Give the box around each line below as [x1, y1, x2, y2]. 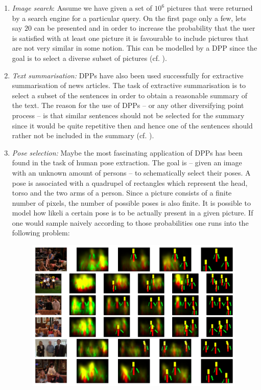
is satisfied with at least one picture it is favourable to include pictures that [12, 32, 249, 43]
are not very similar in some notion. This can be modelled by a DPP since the [12, 42, 257, 53]
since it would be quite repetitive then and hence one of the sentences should [12, 120, 253, 131]
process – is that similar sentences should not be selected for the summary [12, 110, 245, 120]
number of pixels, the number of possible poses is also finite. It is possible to [12, 197, 251, 208]
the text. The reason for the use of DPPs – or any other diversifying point [12, 100, 244, 111]
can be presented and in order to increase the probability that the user [34, 23, 255, 33]
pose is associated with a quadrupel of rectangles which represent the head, [12, 177, 248, 188]
